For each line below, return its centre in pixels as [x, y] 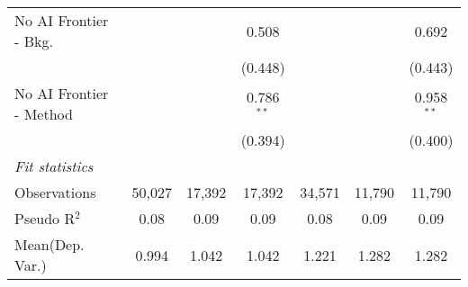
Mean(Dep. [49, 244]
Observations [55, 192]
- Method [44, 114]
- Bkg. [34, 41]
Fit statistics [54, 166]
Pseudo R [45, 218]
